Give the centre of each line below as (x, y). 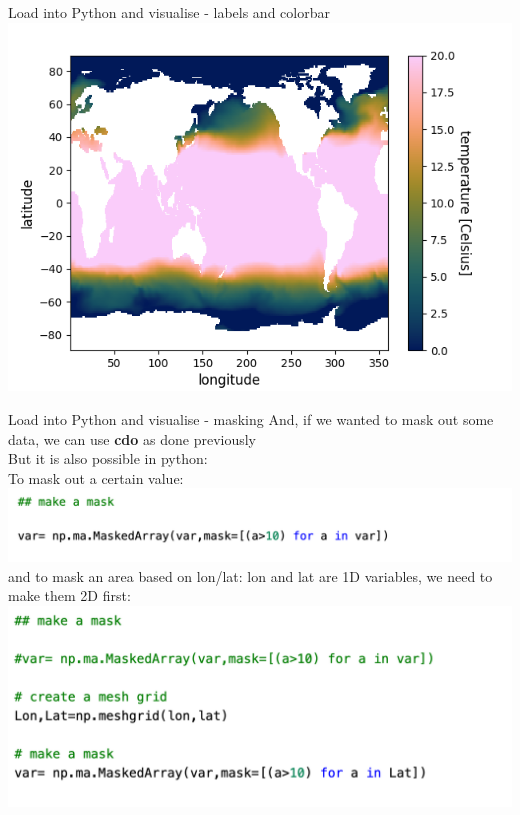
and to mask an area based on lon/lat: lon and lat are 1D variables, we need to (250, 575)
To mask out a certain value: (96, 477)
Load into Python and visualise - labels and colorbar (169, 12)
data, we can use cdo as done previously (132, 438)
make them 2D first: (69, 595)
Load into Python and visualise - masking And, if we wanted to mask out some (251, 418)
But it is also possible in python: (108, 458)
